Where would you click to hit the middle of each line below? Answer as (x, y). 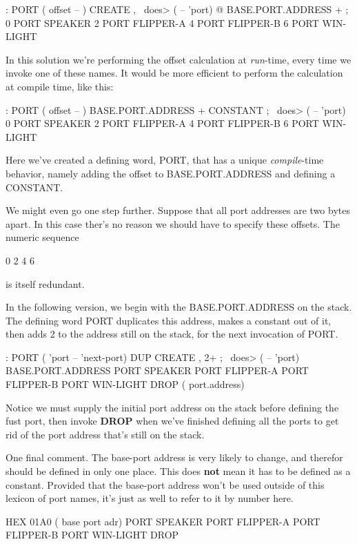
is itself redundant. (45, 283)
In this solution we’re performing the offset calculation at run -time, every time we (178, 59)
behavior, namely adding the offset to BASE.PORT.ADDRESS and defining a (171, 173)
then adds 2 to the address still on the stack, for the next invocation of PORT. (172, 334)
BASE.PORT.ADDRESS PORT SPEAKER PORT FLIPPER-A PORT (157, 370)
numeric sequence (42, 237)
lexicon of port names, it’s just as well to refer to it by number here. (150, 498)
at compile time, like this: (60, 86)
